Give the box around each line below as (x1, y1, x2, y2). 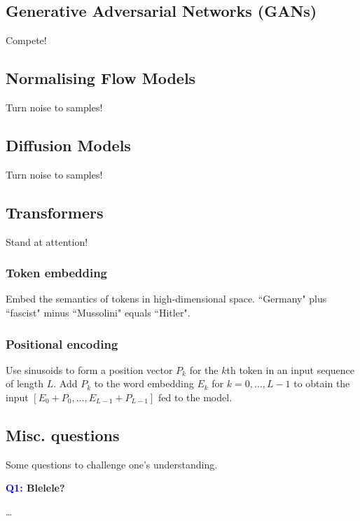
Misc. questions (6, 424, 120, 445)
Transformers (6, 201, 104, 223)
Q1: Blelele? (6, 480, 65, 495)
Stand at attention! (6, 234, 88, 249)
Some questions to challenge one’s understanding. (6, 457, 218, 471)
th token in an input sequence (226, 362, 354, 377)
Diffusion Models (6, 134, 131, 155)
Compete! (6, 33, 47, 48)
